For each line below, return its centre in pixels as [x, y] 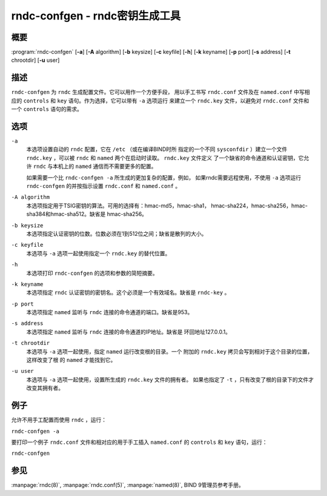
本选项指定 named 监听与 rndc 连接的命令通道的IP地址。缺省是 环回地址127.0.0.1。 [129, 332]
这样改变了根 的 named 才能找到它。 [71, 360]
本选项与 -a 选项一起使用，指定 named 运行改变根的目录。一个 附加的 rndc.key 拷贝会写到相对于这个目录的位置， [170, 351]
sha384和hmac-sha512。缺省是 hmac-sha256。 [87, 214]
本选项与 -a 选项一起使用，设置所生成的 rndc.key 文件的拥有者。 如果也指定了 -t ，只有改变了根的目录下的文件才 [170, 380]
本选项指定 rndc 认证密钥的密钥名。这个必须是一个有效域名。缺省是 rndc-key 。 [128, 293]
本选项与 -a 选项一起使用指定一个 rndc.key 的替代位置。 [98, 253]
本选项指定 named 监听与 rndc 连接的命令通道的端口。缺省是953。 [110, 312]
